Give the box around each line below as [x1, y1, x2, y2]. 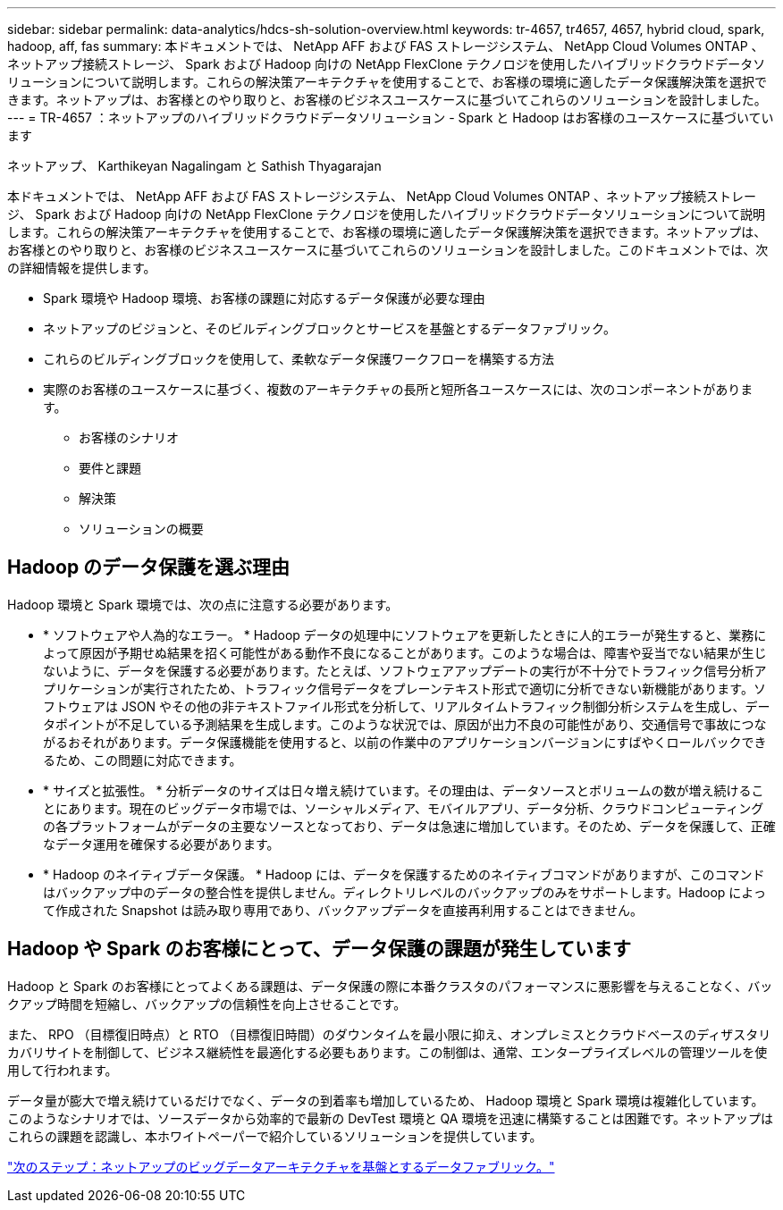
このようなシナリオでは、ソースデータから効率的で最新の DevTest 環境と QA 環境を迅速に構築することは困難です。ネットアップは [7, 1110, 773, 1126]
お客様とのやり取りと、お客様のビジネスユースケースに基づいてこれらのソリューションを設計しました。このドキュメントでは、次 [7, 242, 769, 257]
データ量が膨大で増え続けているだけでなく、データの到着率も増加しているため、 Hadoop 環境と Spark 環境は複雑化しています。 [7, 1092, 764, 1108]
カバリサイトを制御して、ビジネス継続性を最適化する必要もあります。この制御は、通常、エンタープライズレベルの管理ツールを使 [7, 1044, 768, 1060]
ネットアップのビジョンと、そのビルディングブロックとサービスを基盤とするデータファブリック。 [43, 321, 616, 336]
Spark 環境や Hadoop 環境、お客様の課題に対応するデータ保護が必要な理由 [43, 290, 485, 306]
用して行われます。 [7, 1062, 118, 1078]
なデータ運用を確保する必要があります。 [43, 836, 280, 852]
